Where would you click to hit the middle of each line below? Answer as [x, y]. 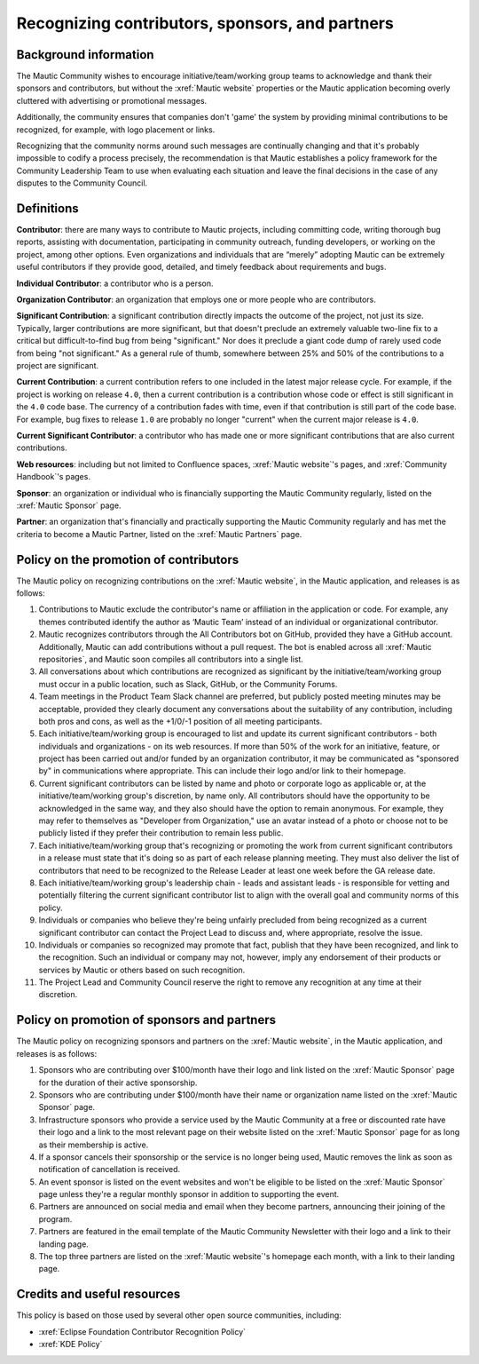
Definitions [47, 208]
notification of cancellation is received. [110, 1170]
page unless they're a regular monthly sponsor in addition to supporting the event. [189, 1194]
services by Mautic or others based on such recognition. [142, 970]
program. [55, 1219]
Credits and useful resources [98, 1294]
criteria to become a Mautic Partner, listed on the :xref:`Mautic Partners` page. [159, 534]
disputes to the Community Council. [82, 183]
